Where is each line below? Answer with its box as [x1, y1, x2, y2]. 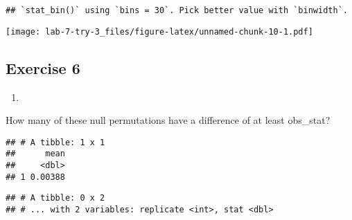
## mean [6, 149, 65, 159]
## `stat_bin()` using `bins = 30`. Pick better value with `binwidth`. [6, 6, 348, 15]
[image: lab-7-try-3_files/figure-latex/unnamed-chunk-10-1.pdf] [6, 26, 313, 37]
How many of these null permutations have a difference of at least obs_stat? [6, 113, 331, 127]
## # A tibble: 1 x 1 [6, 137, 105, 147]
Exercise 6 [6, 57, 80, 78]
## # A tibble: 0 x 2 [6, 193, 105, 203]
